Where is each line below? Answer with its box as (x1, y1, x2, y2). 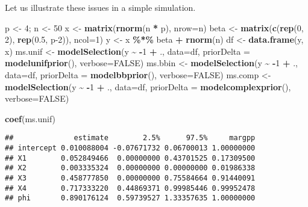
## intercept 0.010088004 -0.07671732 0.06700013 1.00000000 (5, 144, 256, 152)
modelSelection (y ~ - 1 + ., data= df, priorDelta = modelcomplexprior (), (5, 80, 291, 93)
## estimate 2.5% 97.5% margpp (5, 134, 256, 143)
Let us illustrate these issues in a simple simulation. (5, 1, 196, 13)
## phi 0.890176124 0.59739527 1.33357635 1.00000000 (5, 194, 256, 203)
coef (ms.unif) (5, 112, 56, 125)
